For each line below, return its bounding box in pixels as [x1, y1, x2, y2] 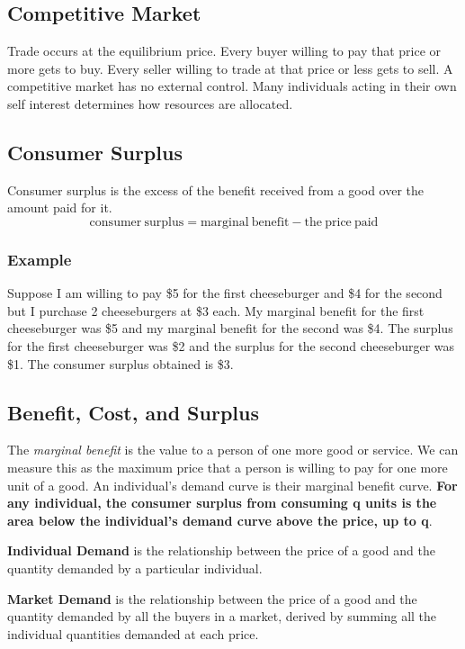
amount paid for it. [7, 198, 112, 217]
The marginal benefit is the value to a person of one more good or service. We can [7, 440, 459, 459]
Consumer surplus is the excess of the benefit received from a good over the [7, 180, 424, 199]
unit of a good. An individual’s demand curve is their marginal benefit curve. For [7, 475, 458, 494]
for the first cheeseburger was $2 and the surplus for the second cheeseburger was [7, 336, 455, 355]
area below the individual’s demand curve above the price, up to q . [7, 510, 433, 529]
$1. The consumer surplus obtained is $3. [7, 354, 234, 373]
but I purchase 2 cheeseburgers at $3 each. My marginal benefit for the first [7, 301, 425, 320]
